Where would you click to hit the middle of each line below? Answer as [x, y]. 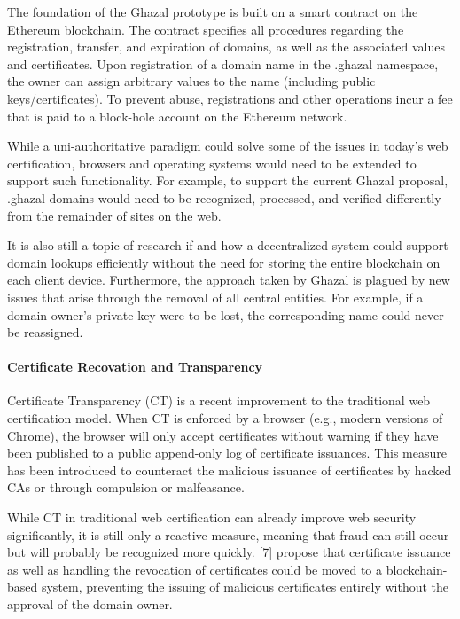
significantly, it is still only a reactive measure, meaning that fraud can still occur [228, 534]
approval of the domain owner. [90, 604]
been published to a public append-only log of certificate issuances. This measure [227, 453]
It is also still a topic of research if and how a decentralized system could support [228, 245]
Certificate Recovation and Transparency [135, 367]
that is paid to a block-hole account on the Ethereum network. [177, 116]
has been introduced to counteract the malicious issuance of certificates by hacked [230, 470]
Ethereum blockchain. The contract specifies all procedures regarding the [206, 29]
